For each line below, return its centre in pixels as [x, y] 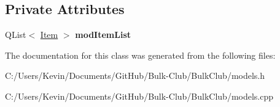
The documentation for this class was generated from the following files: [140, 55]
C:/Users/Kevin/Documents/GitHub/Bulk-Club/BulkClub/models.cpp [139, 96]
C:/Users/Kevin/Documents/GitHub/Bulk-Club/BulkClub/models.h [135, 76]
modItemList [103, 35]
